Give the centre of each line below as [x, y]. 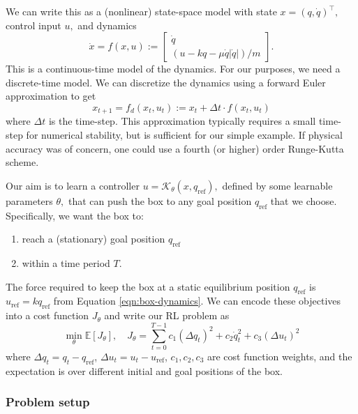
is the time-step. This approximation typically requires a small [182, 121]
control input [33, 25]
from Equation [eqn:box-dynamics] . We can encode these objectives [197, 301]
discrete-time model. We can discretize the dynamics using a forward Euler [166, 82]
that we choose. [304, 200]
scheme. [22, 162]
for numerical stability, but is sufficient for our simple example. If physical [184, 135]
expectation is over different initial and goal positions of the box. [144, 370]
